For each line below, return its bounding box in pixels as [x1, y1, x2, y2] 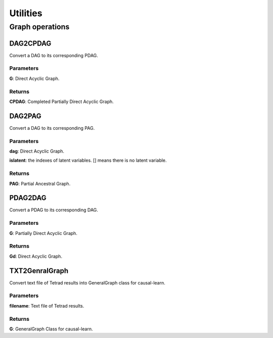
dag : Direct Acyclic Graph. [9, 148, 65, 154]
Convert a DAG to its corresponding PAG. [9, 125, 95, 131]
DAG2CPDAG [9, 39, 52, 47]
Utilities [9, 8, 42, 19]
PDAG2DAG [9, 194, 47, 202]
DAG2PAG [9, 112, 41, 120]
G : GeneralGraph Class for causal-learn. [9, 326, 93, 332]
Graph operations [9, 22, 70, 31]
